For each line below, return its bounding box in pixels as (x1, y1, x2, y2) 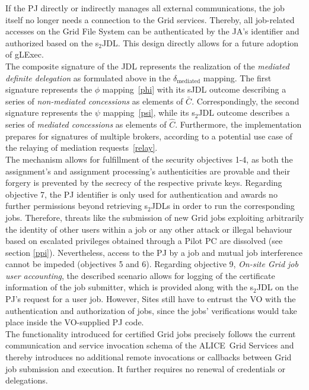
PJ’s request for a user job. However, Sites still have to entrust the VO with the (5, 293, 296, 305)
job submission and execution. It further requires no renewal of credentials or (5, 362, 286, 375)
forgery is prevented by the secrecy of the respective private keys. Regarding (5, 176, 282, 189)
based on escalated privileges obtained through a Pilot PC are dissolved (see (5, 234, 283, 247)
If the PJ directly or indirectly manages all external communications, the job (5, 2, 285, 14)
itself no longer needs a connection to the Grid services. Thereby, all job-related (5, 13, 295, 26)
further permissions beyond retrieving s (5, 199, 148, 212)
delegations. (5, 374, 48, 386)
